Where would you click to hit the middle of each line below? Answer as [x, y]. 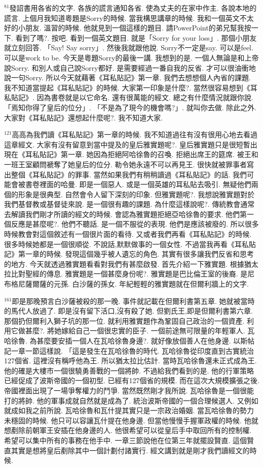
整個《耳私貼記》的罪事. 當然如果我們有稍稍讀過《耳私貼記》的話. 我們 [129, 174]
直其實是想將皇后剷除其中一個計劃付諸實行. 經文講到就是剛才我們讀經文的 [127, 450]
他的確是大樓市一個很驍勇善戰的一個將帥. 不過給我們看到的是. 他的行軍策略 [129, 370]
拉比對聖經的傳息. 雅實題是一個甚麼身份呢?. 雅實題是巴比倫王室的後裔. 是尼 [129, 274]
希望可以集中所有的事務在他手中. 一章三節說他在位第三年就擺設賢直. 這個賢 [129, 440]
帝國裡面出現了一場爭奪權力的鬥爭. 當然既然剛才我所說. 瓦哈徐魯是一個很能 [129, 390]
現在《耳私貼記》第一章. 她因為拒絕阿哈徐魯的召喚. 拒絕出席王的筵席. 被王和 [131, 154]
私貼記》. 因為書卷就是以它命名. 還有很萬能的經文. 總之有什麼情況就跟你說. [129, 97]
